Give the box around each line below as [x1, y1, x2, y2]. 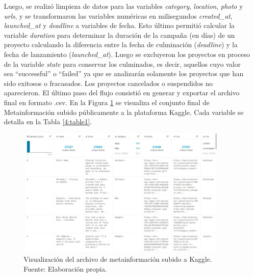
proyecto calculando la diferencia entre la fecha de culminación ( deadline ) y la [4, 39, 238, 50]
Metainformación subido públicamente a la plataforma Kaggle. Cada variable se [4, 107, 244, 117]
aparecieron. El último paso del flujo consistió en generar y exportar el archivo [4, 87, 240, 98]
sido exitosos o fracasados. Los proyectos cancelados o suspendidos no [4, 78, 213, 88]
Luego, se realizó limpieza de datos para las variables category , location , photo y [4, 1, 243, 11]
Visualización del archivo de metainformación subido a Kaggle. [24, 254, 212, 264]
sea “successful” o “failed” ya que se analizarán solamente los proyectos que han [4, 68, 244, 79]
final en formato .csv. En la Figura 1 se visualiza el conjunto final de [4, 97, 210, 107]
